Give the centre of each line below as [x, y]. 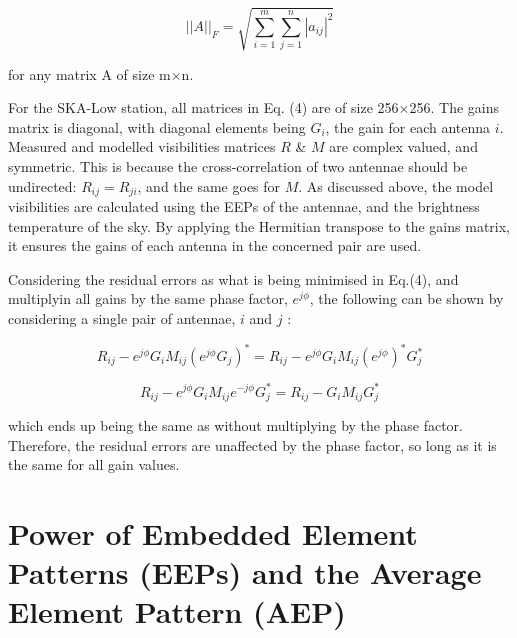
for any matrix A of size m [89, 73]
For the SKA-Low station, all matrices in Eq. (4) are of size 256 [203, 107]
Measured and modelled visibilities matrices [142, 146]
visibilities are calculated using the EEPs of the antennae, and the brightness [244, 205]
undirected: [42, 185]
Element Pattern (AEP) [177, 611]
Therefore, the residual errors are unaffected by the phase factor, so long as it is [252, 444]
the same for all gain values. [94, 464]
